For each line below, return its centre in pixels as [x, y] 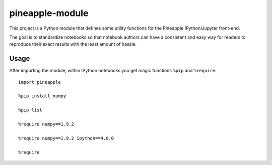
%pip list [30, 110]
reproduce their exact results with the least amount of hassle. [73, 44]
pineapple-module [49, 13]
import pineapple [40, 82]
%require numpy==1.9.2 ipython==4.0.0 [66, 138]
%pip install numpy [42, 96]
